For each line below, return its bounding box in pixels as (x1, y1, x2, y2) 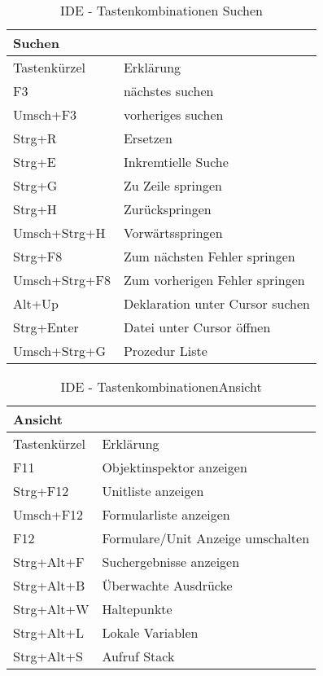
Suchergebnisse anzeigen (102, 552, 240, 571)
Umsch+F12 (13, 505, 84, 524)
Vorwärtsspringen (123, 223, 223, 242)
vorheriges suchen (123, 105, 224, 124)
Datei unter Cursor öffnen (123, 318, 271, 336)
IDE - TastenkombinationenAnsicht (60, 377, 262, 396)
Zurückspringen (123, 200, 212, 218)
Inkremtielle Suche (123, 152, 229, 171)
